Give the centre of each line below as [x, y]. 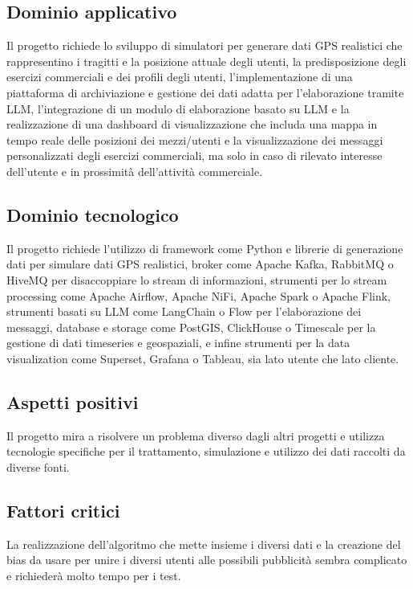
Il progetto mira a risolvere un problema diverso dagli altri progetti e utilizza [196, 435]
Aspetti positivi [73, 401]
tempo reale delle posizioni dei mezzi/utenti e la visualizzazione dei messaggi [195, 139]
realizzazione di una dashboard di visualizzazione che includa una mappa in [192, 124]
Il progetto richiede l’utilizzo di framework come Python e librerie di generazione [205, 248]
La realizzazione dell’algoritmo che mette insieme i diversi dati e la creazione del [204, 544]
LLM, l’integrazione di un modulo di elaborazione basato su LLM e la [178, 108]
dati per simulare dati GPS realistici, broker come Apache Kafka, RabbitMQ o [200, 264]
